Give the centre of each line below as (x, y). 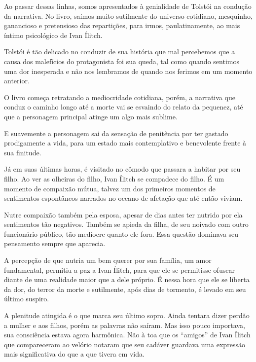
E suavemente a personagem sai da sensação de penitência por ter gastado (116, 133)
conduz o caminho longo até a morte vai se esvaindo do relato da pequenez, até (124, 107)
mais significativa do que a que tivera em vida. (74, 354)
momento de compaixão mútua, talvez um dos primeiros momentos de (110, 188)
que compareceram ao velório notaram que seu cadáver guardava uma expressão (125, 344)
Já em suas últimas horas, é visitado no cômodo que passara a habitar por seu (122, 169)
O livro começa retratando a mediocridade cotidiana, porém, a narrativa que (120, 97)
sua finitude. (23, 152)
